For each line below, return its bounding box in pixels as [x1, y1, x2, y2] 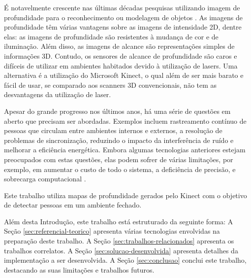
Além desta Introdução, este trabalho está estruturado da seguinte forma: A [4, 216, 233, 226]
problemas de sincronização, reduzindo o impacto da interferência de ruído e [4, 135, 234, 145]
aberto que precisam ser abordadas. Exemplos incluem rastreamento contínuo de [4, 115, 247, 126]
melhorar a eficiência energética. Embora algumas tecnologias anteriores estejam [4, 144, 246, 155]
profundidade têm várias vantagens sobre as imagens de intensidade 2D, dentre [4, 22, 242, 32]
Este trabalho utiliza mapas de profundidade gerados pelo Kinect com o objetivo [4, 190, 247, 200]
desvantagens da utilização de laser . [4, 89, 111, 100]
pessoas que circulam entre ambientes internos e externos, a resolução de [4, 125, 222, 136]
